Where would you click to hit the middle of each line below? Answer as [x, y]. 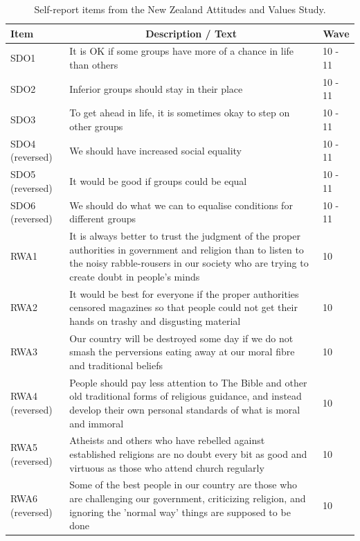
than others [94, 65]
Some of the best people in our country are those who [183, 485]
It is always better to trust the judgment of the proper [185, 236]
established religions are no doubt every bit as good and [188, 453]
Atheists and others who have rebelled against [167, 440]
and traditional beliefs [116, 365]
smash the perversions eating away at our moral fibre [182, 352]
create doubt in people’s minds [135, 276]
